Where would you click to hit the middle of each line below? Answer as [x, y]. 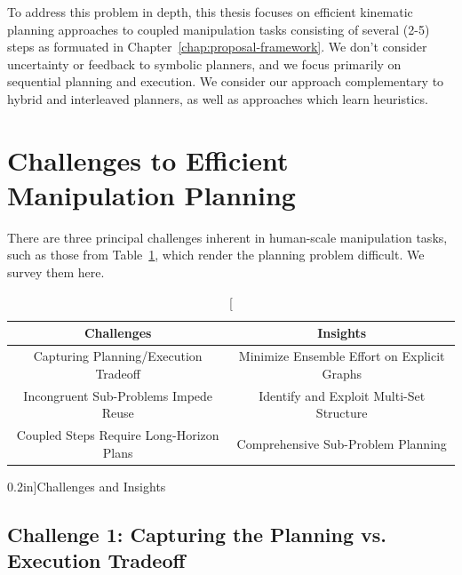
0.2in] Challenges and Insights [87, 486]
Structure [342, 413]
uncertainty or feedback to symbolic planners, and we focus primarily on [204, 64]
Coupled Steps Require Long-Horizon [118, 434]
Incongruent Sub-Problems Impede [118, 395]
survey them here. [56, 272]
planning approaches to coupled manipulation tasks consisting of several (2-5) [219, 29]
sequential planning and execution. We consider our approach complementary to [226, 81]
